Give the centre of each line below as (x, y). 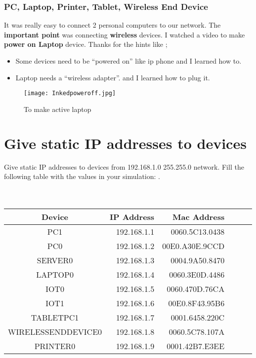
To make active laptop (58, 109)
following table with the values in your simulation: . (82, 176)
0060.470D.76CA (196, 288)
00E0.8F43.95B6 (196, 303)
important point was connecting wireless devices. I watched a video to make (125, 34)
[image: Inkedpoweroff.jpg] (70, 93)
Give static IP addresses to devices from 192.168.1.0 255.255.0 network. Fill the (124, 166)
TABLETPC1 (55, 317)
